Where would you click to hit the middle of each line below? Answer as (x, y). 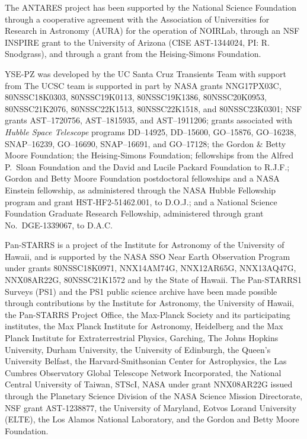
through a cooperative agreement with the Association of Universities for (137, 19)
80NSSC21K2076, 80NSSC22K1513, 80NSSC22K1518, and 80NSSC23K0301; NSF (153, 108)
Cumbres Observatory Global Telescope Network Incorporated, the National (143, 372)
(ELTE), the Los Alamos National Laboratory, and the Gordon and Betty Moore (152, 419)
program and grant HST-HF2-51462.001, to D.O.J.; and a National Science (141, 201)
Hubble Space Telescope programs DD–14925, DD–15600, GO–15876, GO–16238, (151, 131)
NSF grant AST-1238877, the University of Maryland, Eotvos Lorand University (151, 407)
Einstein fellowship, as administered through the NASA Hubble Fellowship (140, 190)
